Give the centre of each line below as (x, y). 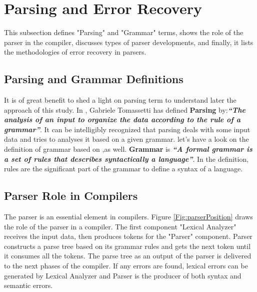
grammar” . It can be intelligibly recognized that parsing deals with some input (127, 129)
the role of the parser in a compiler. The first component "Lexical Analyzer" (120, 226)
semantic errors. (28, 285)
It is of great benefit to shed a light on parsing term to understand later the (120, 100)
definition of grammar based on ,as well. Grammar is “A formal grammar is (128, 149)
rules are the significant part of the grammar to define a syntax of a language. (123, 169)
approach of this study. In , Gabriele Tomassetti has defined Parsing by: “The (125, 109)
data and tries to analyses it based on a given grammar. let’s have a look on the (126, 139)
